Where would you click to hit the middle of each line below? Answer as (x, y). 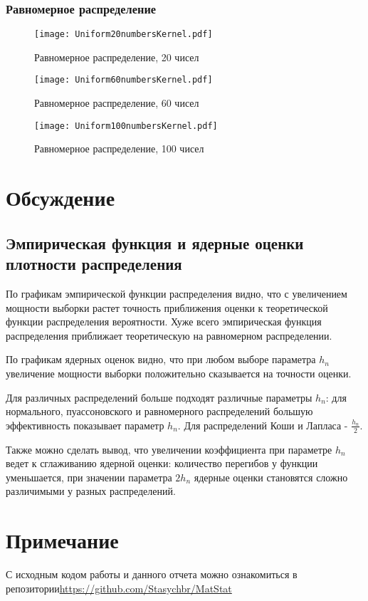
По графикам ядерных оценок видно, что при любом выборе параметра (161, 359)
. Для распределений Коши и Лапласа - (263, 425)
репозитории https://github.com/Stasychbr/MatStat (119, 588)
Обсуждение (61, 198)
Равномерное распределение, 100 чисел (119, 148)
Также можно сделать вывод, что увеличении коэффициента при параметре (169, 449)
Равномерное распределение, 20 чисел (117, 57)
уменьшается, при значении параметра (89, 477)
